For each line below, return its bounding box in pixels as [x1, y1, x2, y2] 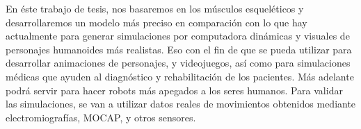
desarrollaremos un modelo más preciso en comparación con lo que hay [6, 15, 307, 29]
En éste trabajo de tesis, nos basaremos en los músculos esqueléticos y [6, 1, 304, 15]
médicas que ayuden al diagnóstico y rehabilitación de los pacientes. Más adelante [6, 69, 354, 83]
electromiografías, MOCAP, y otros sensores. [6, 110, 196, 124]
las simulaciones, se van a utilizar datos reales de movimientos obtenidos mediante [6, 96, 356, 111]
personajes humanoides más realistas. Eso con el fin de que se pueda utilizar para [6, 42, 352, 56]
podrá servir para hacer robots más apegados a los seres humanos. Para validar [6, 83, 343, 97]
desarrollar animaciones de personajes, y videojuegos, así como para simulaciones [6, 55, 351, 70]
